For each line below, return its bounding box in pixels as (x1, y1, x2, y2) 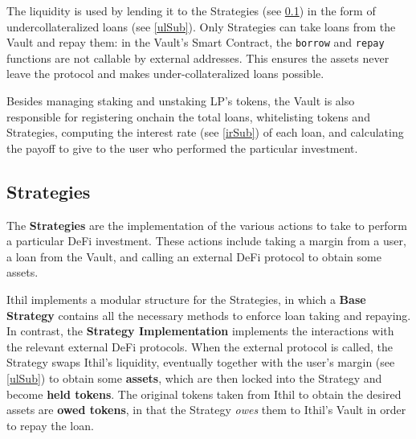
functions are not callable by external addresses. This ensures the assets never (6, 49, 389, 66)
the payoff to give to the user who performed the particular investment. (6, 139, 358, 156)
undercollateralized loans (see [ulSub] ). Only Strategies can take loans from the (6, 18, 396, 35)
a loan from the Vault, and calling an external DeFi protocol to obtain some (6, 248, 381, 265)
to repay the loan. (6, 416, 94, 433)
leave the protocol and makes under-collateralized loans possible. (6, 65, 324, 82)
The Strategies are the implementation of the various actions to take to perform (6, 216, 407, 233)
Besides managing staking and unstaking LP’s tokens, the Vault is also (6, 92, 355, 109)
